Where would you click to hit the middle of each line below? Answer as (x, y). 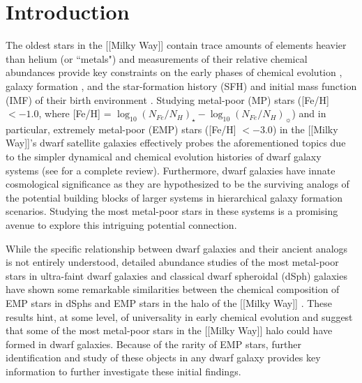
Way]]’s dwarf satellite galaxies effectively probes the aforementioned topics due (176, 143)
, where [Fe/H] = (75, 113)
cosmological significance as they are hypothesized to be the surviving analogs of (178, 184)
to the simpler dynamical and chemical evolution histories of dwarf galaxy (164, 157)
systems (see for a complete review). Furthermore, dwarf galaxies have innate (171, 170)
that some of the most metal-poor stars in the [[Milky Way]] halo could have (169, 330)
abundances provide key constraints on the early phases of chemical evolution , (174, 72)
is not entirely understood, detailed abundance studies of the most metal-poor (172, 262)
